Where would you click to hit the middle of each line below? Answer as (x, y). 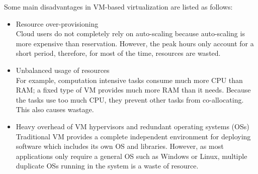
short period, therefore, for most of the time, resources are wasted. (118, 53)
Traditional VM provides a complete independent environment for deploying (133, 136)
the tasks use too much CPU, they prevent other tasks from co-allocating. (130, 99)
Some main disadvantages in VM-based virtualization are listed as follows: (118, 7)
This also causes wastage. (55, 109)
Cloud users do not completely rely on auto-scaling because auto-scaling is (130, 33)
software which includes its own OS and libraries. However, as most (120, 146)
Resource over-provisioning (57, 23)
